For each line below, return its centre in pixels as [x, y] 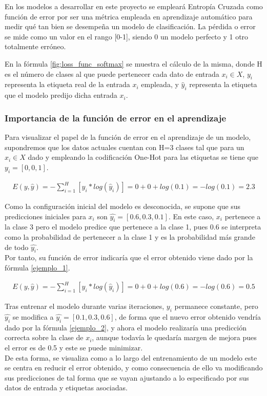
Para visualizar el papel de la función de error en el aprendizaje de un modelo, [128, 137]
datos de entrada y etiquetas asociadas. [66, 388]
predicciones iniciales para [45, 216]
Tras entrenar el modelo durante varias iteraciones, [85, 306]
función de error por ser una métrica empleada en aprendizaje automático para [129, 16]
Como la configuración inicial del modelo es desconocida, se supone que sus [123, 206]
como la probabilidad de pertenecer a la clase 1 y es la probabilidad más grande [130, 237]
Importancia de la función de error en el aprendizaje [116, 118]
